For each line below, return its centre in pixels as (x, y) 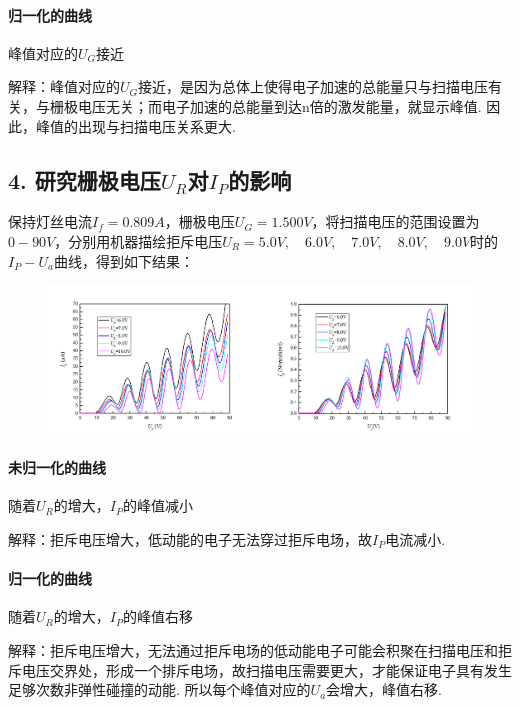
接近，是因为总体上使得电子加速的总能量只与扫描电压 (313, 86)
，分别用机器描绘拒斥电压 (138, 240)
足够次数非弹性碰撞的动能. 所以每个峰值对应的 (159, 689)
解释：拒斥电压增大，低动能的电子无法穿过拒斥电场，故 (190, 538)
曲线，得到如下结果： (123, 260)
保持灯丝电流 (50, 221)
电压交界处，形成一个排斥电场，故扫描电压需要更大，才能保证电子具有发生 (266, 669)
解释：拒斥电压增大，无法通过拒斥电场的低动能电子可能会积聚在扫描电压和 (253, 649)
